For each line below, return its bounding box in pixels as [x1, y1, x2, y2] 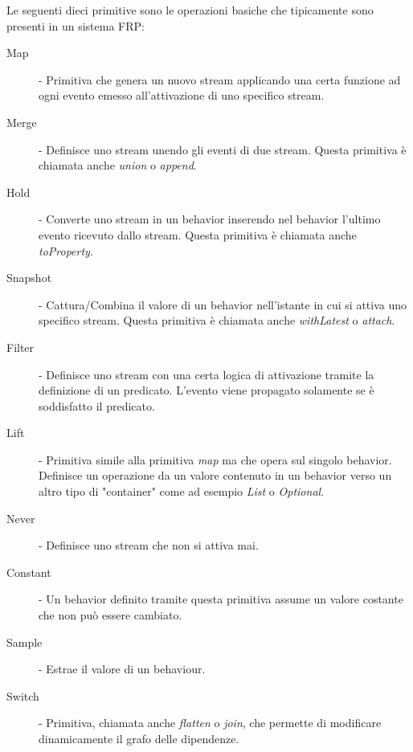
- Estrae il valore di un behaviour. [39, 660, 206, 677]
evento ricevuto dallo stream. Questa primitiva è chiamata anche [39, 226, 357, 243]
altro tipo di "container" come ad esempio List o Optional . [39, 483, 325, 500]
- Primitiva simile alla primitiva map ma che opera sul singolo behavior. [39, 451, 392, 468]
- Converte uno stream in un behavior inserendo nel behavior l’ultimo [39, 210, 381, 227]
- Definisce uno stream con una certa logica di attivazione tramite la [39, 366, 374, 382]
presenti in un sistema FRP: [6, 17, 145, 34]
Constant [6, 563, 51, 580]
